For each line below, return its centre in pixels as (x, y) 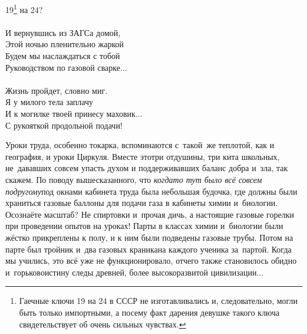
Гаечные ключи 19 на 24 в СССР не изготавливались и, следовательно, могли (159, 301)
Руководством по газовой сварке (63, 67)
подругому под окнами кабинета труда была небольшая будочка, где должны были (151, 191)
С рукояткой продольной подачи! (64, 125)
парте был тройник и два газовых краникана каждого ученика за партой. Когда (148, 249)
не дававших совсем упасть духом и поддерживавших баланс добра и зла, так (147, 168)
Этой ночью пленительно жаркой (65, 44)
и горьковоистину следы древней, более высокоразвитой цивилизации (131, 272)
